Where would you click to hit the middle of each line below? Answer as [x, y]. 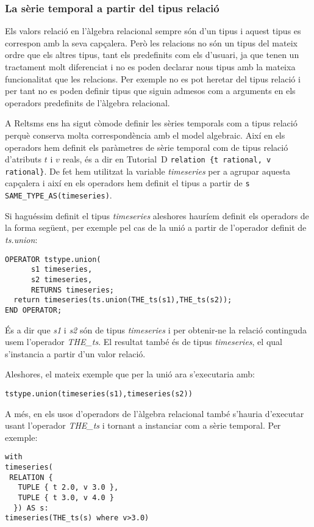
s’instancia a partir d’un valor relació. [75, 353]
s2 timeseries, [62, 279]
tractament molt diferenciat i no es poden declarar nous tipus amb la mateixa [150, 67]
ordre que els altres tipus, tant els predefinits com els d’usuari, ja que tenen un [152, 55]
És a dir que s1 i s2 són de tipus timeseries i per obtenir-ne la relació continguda [156, 329]
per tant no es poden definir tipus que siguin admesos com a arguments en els [150, 91]
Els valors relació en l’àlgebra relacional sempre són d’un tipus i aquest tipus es [153, 31]
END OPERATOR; [34, 310]
